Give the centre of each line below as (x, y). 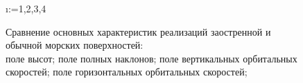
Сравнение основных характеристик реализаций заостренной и (138, 31)
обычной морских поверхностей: (75, 45)
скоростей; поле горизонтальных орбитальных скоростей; (127, 72)
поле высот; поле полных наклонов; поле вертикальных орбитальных (151, 58)
